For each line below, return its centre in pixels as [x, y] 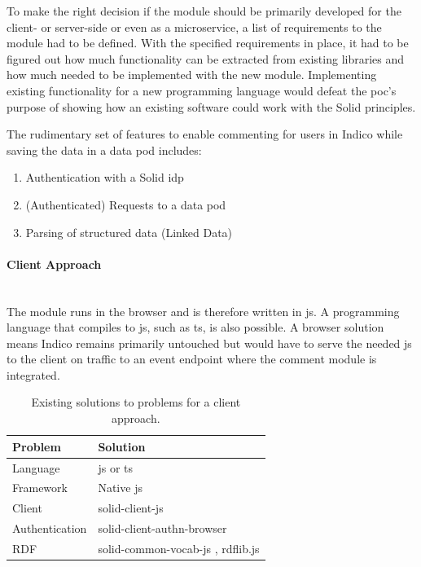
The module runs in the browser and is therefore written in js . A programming [203, 311]
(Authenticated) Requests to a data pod [126, 204]
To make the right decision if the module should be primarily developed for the [204, 11]
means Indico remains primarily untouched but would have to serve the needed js [209, 343]
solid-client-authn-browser [162, 528]
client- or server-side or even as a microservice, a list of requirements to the [194, 26]
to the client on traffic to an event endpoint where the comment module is [192, 359]
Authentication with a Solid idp [105, 177]
